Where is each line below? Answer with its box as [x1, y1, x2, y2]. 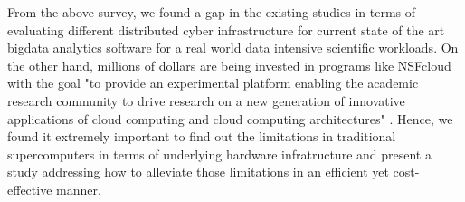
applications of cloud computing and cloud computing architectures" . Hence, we [7, 109, 453, 128]
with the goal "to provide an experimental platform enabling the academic [7, 73, 419, 92]
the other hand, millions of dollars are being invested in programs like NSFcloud [7, 55, 451, 74]
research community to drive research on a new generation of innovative [7, 91, 405, 110]
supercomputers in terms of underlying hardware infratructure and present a [7, 144, 432, 163]
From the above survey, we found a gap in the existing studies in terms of [7, 3, 416, 21]
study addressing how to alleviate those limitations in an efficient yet [7, 162, 389, 181]
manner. [56, 179, 101, 198]
